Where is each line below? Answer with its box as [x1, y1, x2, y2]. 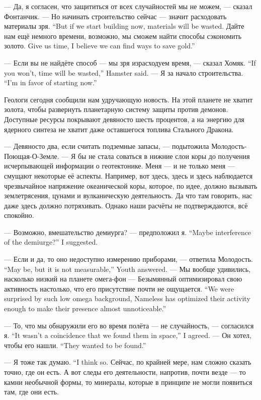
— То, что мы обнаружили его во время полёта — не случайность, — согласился [4, 320, 254, 330]
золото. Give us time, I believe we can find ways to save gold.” [4, 40, 195, 51]
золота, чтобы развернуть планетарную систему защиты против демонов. [4, 104, 228, 115]
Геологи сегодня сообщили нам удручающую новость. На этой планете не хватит [4, 94, 253, 104]
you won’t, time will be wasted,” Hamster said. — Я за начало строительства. [4, 67, 243, 78]
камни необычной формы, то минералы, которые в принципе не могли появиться [4, 376, 252, 387]
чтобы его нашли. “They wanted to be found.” [4, 339, 146, 350]
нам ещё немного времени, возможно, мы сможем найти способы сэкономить [4, 30, 242, 41]
